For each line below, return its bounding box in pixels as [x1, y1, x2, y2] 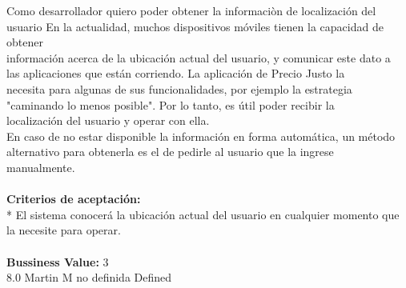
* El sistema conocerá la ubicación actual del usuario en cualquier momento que [6, 206, 400, 222]
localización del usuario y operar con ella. [6, 112, 210, 129]
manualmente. [6, 158, 75, 175]
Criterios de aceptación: [6, 190, 141, 207]
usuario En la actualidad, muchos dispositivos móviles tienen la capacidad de [6, 18, 384, 34]
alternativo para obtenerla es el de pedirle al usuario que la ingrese [6, 143, 334, 160]
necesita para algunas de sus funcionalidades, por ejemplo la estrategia [6, 80, 352, 97]
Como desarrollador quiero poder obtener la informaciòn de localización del [6, 2, 376, 18]
